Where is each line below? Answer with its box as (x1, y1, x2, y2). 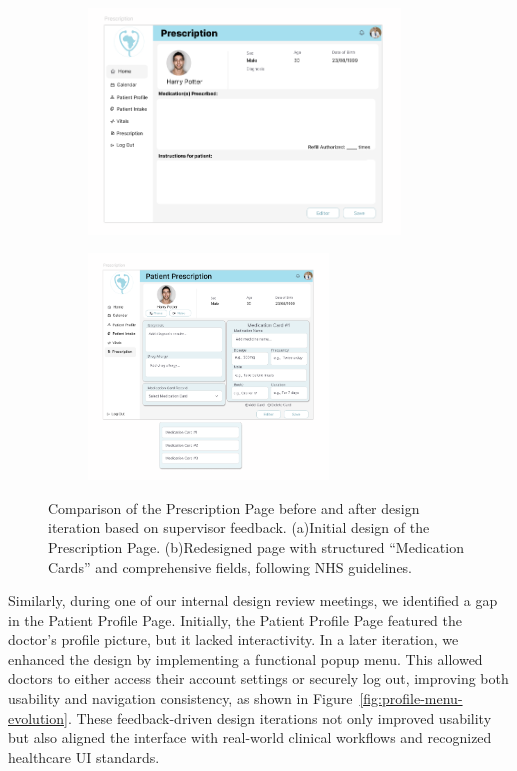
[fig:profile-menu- (359, 688, 463, 709)
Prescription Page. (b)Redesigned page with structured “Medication (48, 536, 464, 557)
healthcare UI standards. (8, 746, 160, 767)
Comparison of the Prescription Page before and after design (48, 497, 420, 518)
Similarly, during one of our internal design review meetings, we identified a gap (8, 590, 498, 611)
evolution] (8, 707, 68, 728)
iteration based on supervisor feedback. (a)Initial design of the (48, 517, 430, 538)
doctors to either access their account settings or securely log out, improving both (8, 668, 509, 689)
